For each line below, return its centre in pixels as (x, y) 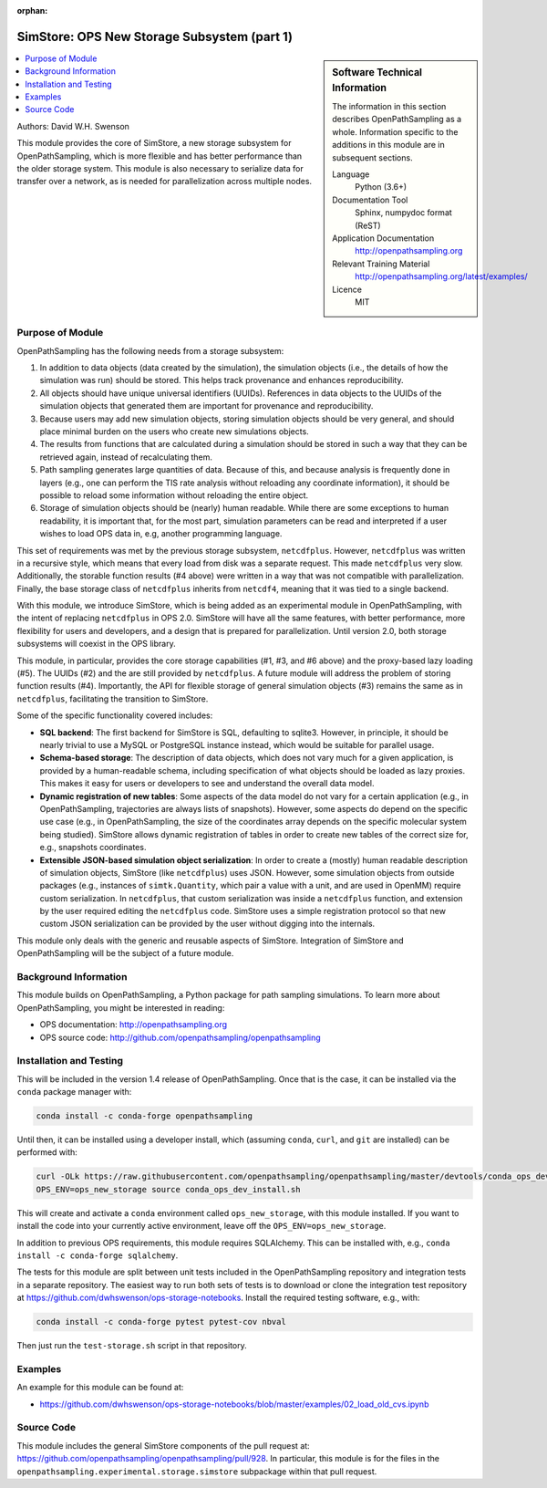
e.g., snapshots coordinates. (93, 848)
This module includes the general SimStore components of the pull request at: (163, 1445)
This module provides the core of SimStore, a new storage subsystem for (154, 143)
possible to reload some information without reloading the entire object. (174, 495)
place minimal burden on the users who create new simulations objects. (174, 432)
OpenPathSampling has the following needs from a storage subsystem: (150, 350)
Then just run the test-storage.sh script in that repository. (132, 1346)
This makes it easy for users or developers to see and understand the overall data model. (207, 784)
